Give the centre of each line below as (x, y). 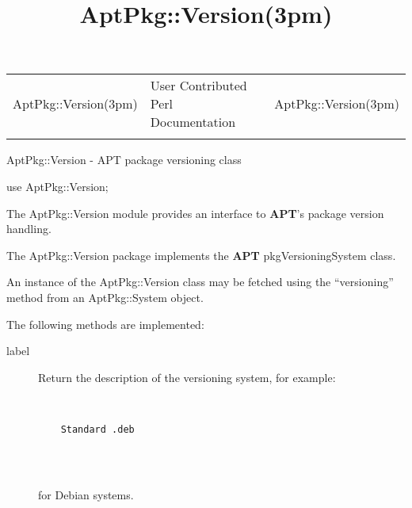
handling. (29, 229)
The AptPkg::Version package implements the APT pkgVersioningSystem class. (201, 255)
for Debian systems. (86, 494)
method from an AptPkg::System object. (105, 297)
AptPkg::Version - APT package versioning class (124, 160)
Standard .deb (97, 429)
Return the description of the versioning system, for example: (187, 377)
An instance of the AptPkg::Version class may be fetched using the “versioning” (200, 282)
